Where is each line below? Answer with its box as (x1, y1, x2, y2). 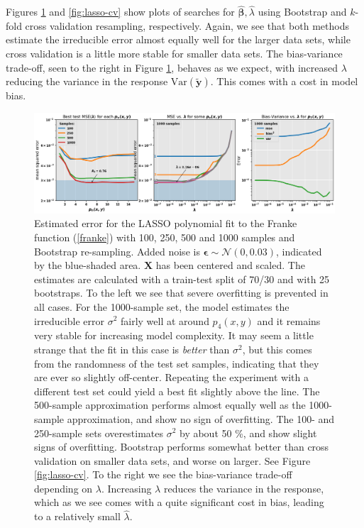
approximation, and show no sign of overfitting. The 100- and (67, 411, 335, 426)
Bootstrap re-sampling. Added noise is (34, 243, 200, 258)
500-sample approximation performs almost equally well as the (34, 397, 306, 412)
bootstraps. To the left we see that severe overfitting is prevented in (34, 285, 329, 300)
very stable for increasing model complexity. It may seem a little (34, 328, 314, 343)
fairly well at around (121, 313, 209, 328)
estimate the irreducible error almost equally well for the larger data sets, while (6, 32, 351, 47)
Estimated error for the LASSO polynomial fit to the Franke (34, 216, 297, 231)
